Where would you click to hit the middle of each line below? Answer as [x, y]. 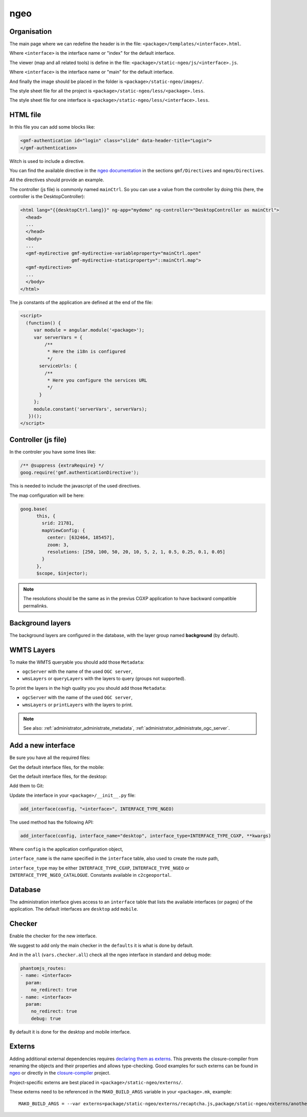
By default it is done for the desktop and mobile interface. [70, 1031]
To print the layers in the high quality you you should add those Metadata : [88, 688]
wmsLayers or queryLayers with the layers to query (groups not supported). [104, 679]
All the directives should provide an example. [57, 180]
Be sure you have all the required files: [50, 757]
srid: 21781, [58, 523]
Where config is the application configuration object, [66, 849]
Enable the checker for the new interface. [53, 936]
